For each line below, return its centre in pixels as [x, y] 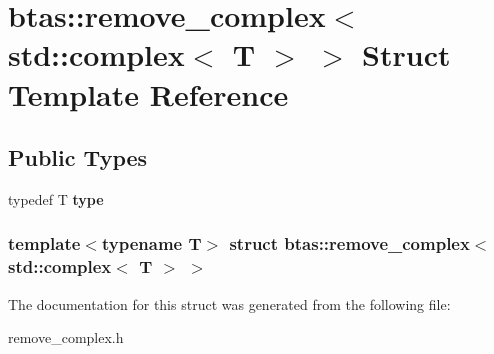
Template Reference [148, 93]
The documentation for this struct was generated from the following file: [229, 303]
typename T [151, 243]
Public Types [78, 157]
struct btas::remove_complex [349, 243]
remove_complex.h [66, 337]
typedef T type [56, 198]
